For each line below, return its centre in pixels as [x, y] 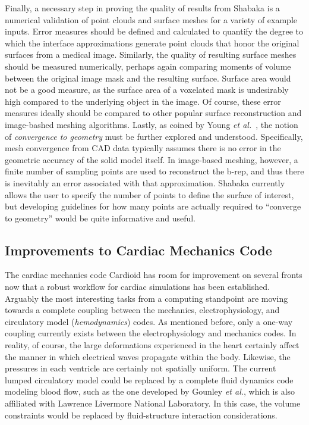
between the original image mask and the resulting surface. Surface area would [148, 78]
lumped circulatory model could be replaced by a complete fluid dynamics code [149, 379]
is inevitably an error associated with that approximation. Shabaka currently [145, 182]
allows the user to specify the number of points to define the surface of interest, [149, 194]
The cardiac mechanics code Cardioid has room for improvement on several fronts [154, 275]
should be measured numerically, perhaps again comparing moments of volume [148, 66]
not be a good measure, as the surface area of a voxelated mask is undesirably [147, 90]
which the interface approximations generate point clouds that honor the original [152, 43]
